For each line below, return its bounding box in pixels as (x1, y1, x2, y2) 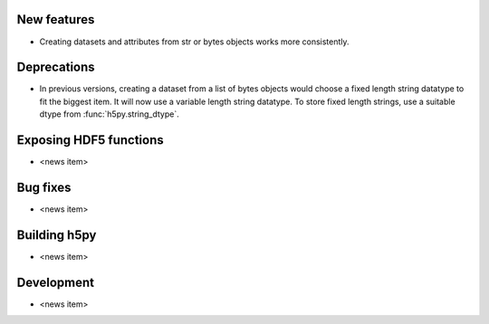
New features (16, 12, 95, 27)
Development (16, 274, 95, 290)
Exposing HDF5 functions (16, 132, 164, 148)
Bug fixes (16, 179, 72, 195)
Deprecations (16, 60, 95, 75)
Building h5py (16, 227, 97, 243)
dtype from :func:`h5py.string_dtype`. (39, 109, 180, 119)
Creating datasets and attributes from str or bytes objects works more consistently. (39, 36, 350, 47)
